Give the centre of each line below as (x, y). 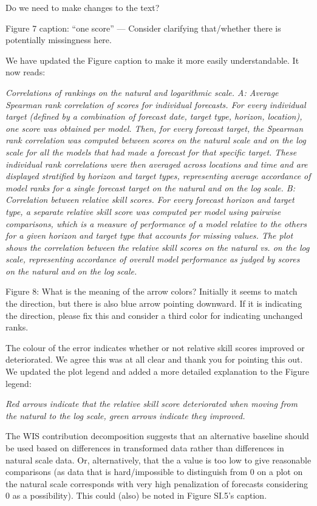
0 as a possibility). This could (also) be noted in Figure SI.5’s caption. (136, 495)
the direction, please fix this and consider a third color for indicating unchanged (154, 315)
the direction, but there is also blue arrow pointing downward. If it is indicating (154, 303)
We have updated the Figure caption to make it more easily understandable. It (152, 60)
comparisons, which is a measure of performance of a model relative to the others (156, 223)
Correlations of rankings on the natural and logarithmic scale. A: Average (142, 92)
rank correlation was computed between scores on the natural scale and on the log (156, 140)
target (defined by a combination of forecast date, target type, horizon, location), (154, 116)
